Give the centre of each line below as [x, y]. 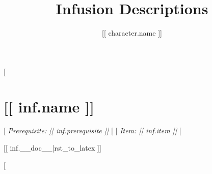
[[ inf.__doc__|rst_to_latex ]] [52, 148]
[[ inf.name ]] [49, 106]
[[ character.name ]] [132, 33]
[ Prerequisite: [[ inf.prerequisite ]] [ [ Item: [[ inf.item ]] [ [92, 130]
